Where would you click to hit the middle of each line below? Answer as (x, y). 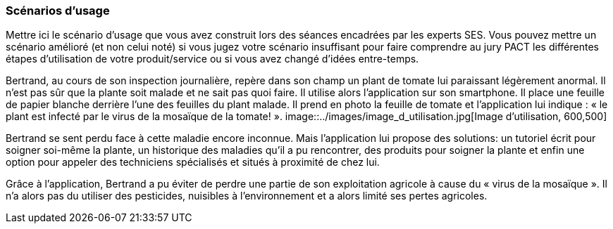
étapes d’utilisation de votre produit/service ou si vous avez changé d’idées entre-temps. (212, 59)
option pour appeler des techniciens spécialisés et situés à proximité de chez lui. (193, 162)
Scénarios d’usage (58, 11)
